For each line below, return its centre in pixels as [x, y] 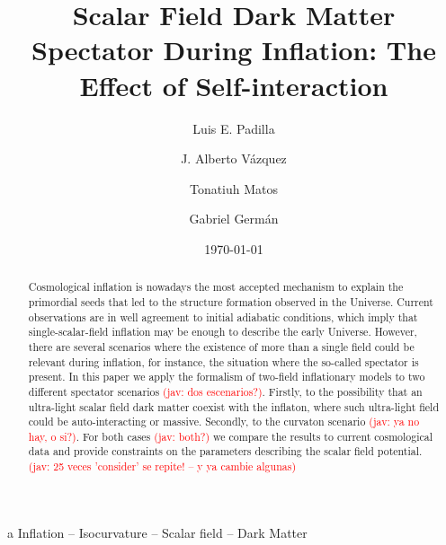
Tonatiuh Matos [234, 188]
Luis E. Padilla [234, 128]
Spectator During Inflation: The [234, 50]
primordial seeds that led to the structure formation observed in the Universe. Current [231, 301]
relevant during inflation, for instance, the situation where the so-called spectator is [223, 361]
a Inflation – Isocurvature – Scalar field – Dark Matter [157, 532]
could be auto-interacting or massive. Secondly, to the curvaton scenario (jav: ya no [224, 422]
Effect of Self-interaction [234, 85]
